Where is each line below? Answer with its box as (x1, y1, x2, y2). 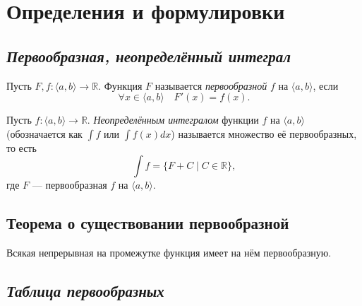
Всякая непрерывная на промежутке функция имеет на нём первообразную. (6, 245, 332, 260)
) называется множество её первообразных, (171, 126, 357, 141)
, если (313, 78, 339, 93)
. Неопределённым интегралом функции (87, 112, 259, 127)
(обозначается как (6, 126, 83, 141)
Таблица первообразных (6, 280, 164, 302)
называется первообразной (155, 78, 267, 93)
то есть (6, 140, 37, 155)
